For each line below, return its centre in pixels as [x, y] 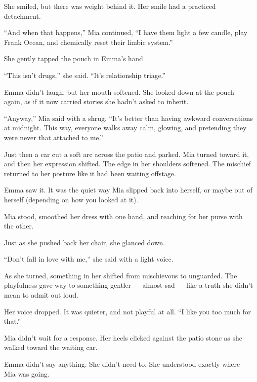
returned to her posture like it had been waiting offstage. [90, 173]
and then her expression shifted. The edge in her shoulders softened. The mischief [128, 164]
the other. [19, 226]
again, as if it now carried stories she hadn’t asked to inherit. [96, 101]
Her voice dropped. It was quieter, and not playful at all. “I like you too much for [128, 311]
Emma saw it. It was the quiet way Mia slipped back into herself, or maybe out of [128, 190]
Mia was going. [27, 373]
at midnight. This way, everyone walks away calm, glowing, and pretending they [125, 128]
